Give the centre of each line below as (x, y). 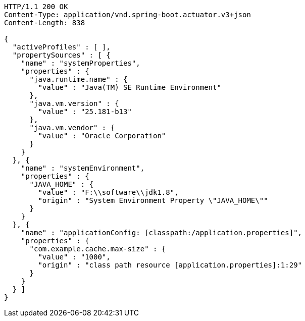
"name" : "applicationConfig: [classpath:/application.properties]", (162, 233)
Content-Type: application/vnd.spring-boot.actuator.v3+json (128, 15)
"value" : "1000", (74, 257)
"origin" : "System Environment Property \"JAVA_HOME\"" (153, 200)
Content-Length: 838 (45, 23)
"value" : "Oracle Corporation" (102, 136)
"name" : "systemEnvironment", (83, 168)
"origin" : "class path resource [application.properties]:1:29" (170, 265)
